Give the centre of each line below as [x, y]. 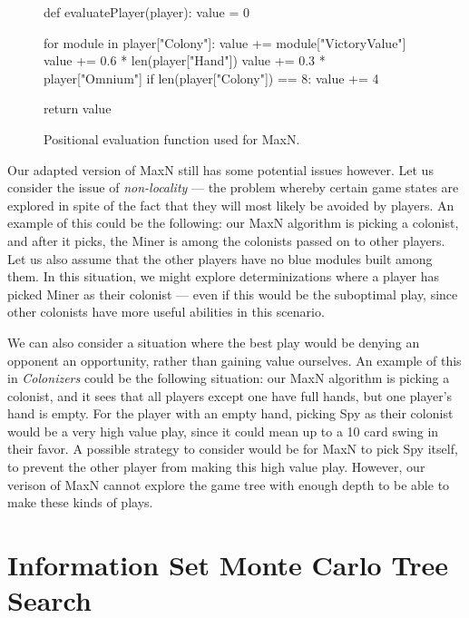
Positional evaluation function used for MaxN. [172, 138]
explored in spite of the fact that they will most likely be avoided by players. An [231, 205]
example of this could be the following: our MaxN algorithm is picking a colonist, [233, 223]
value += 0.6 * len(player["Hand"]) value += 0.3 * [185, 60]
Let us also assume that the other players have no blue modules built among [220, 258]
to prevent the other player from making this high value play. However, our [216, 467]
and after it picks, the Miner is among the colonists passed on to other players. [226, 240]
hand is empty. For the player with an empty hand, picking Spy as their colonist [230, 413]
